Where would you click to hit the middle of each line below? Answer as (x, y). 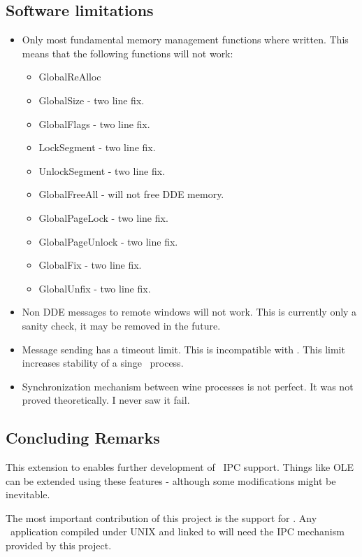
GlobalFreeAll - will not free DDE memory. (131, 194)
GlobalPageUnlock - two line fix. (108, 241)
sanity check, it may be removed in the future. (121, 325)
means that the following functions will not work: (128, 53)
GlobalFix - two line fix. (90, 265)
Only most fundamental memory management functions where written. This (185, 40)
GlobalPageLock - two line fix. (103, 217)
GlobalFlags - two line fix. (94, 124)
